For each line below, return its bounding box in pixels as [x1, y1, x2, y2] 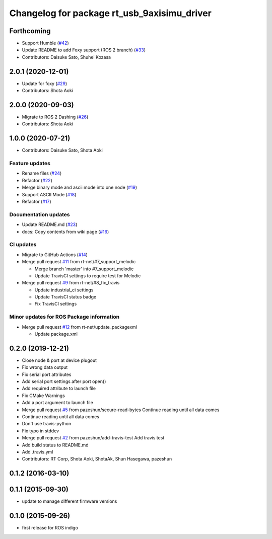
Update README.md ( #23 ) [22, 221, 78, 227]
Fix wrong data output [22, 364, 68, 370]
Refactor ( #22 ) [22, 177, 53, 183]
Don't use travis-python [22, 421, 72, 427]
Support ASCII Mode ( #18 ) [22, 191, 77, 197]
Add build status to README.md [22, 442, 89, 448]
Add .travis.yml [22, 448, 53, 455]
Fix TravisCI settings [34, 301, 77, 307]
